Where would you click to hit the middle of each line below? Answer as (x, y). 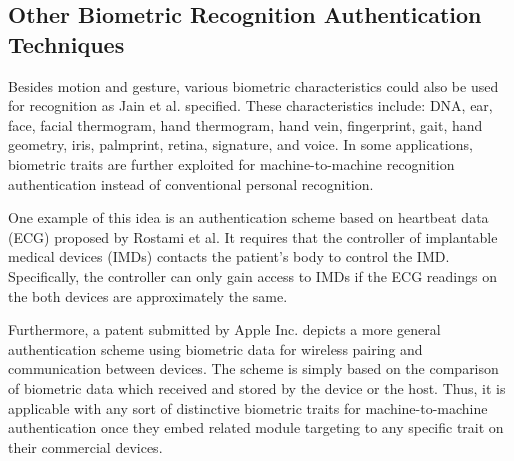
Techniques (66, 43)
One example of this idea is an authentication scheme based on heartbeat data (248, 217)
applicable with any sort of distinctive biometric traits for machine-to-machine (248, 407)
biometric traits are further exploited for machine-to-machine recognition (231, 163)
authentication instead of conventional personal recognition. (191, 183)
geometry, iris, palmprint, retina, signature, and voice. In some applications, (240, 144)
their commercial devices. (85, 446)
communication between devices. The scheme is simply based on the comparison (253, 368)
